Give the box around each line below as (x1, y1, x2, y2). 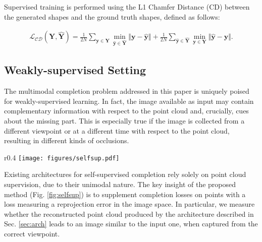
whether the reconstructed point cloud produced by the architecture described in (4, 208, 254, 219)
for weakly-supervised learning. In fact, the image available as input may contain (4, 95, 254, 106)
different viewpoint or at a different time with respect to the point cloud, (4, 125, 230, 136)
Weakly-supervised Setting (4, 62, 146, 78)
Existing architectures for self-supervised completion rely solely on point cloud (4, 169, 246, 179)
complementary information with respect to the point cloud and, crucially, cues (4, 105, 249, 116)
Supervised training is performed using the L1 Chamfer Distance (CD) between (4, 2, 250, 12)
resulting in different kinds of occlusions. (4, 135, 129, 146)
